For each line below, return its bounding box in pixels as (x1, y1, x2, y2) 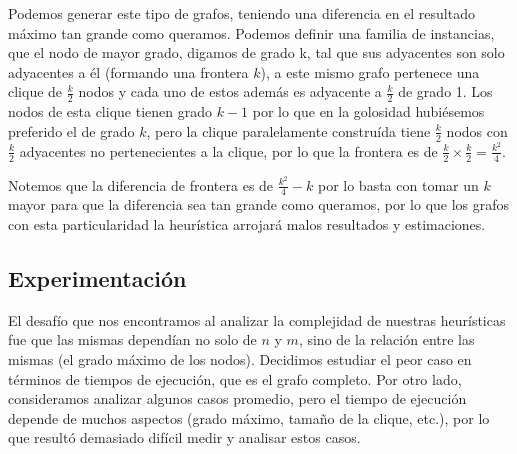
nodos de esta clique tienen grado (8, 101, 212, 122)
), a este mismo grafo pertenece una (260, 61, 480, 82)
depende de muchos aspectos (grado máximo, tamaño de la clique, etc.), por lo (8, 407, 490, 428)
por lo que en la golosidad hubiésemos (252, 101, 485, 122)
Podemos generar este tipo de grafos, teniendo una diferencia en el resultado (8, 3, 475, 23)
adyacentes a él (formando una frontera (8, 61, 249, 82)
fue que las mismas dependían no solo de (8, 329, 257, 350)
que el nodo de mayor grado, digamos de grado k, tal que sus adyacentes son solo (8, 42, 505, 63)
